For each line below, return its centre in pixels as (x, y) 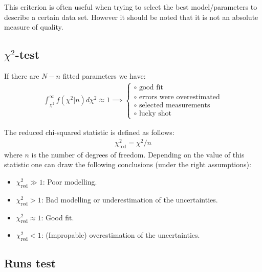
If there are (22, 75)
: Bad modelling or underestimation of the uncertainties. (129, 199)
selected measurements (174, 105)
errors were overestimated (179, 97)
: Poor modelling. (70, 181)
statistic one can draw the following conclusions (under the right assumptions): (128, 164)
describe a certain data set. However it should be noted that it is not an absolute (131, 17)
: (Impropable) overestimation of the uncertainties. (121, 235)
